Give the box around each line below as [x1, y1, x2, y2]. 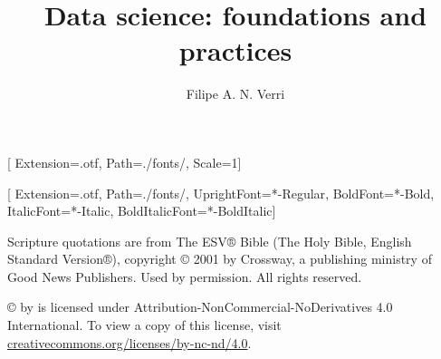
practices [178, 32, 292, 69]
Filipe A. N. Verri [186, 84, 285, 103]
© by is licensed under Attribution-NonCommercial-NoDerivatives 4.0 [7, 297, 393, 316]
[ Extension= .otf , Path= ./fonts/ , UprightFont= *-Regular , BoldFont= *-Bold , [7, 183, 435, 202]
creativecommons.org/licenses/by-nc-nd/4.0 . [7, 333, 252, 352]
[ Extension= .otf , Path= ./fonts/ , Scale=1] [7, 152, 242, 171]
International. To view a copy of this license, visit [7, 315, 282, 335]
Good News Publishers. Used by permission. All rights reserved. [7, 267, 362, 286]
